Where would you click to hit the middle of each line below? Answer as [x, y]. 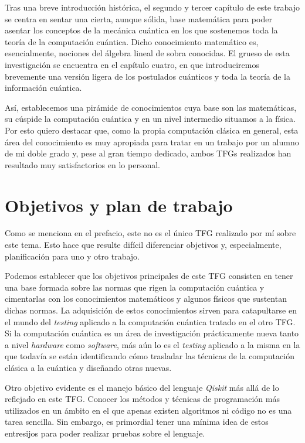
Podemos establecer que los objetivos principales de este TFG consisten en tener [149, 276]
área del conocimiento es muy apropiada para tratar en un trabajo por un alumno [152, 142]
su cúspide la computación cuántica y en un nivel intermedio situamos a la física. [150, 119]
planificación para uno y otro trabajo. [72, 256]
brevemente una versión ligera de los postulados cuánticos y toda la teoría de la [148, 76]
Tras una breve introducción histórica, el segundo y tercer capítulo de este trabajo [152, 7]
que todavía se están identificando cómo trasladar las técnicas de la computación [150, 356]
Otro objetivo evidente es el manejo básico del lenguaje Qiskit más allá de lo [142, 387]
